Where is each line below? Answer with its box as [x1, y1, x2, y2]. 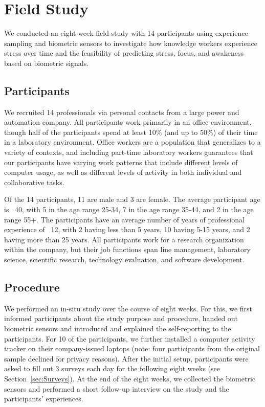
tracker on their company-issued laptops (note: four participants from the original [4, 343, 260, 354]
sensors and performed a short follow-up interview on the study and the [4, 383, 229, 394]
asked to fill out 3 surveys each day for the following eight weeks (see [4, 363, 220, 374]
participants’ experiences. [4, 393, 83, 404]
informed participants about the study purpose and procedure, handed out [4, 313, 238, 324]
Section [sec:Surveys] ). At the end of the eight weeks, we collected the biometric [4, 373, 256, 383]
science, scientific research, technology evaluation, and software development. [4, 254, 245, 265]
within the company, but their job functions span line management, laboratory [4, 244, 251, 255]
